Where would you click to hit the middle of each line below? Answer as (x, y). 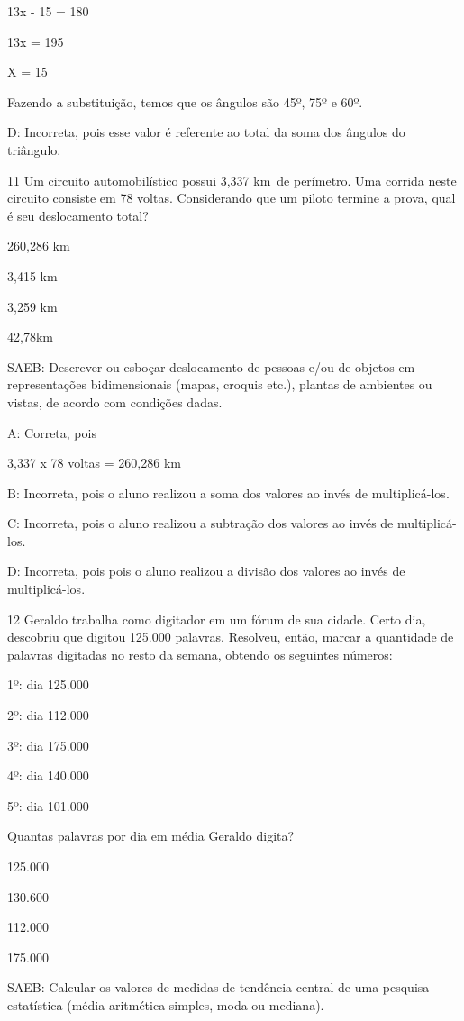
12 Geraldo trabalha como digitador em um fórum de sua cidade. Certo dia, (217, 619)
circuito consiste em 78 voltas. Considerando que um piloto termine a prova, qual (232, 198)
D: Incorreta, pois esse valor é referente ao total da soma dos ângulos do (206, 132)
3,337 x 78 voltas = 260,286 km (94, 463)
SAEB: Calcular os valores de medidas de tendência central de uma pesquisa (218, 987)
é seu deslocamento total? (78, 215)
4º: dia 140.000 (48, 775)
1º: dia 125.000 (48, 684)
